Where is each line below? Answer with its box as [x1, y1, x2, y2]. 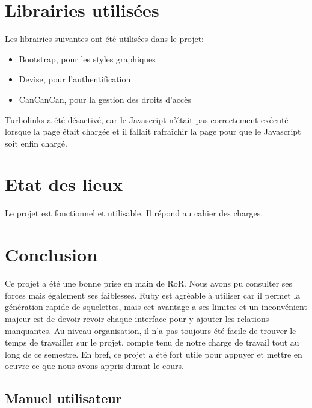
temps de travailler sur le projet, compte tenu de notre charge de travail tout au [5, 336, 299, 349]
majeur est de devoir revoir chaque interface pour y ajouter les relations [5, 312, 269, 324]
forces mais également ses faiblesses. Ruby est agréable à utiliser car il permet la [5, 288, 301, 301]
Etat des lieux [5, 172, 123, 196]
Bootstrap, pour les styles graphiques [19, 52, 156, 65]
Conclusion [5, 242, 98, 267]
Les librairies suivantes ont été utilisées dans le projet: [5, 32, 204, 45]
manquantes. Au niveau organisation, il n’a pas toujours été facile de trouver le [5, 324, 296, 336]
